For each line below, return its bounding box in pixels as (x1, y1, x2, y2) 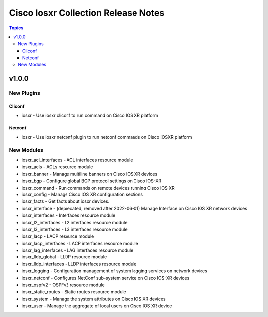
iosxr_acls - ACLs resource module (21, 164, 93, 170)
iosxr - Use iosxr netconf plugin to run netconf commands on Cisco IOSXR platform (21, 134, 192, 140)
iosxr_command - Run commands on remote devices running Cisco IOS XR (21, 185, 175, 190)
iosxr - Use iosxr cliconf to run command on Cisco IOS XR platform (21, 112, 158, 119)
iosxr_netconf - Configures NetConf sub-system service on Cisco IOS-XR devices (21, 275, 190, 281)
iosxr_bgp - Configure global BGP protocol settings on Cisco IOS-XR (21, 178, 161, 184)
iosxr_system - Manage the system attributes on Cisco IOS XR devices (21, 296, 166, 302)
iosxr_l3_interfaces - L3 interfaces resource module (21, 226, 128, 232)
